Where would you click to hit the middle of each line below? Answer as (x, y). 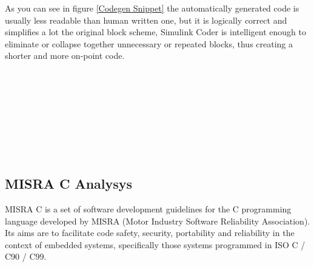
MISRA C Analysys (69, 184)
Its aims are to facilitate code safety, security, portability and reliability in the (150, 233)
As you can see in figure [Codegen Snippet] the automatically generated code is (152, 8)
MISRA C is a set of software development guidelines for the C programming (148, 208)
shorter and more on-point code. (65, 56)
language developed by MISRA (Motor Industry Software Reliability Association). (158, 221)
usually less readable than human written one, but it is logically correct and (146, 20)
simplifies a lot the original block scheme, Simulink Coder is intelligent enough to (155, 32)
